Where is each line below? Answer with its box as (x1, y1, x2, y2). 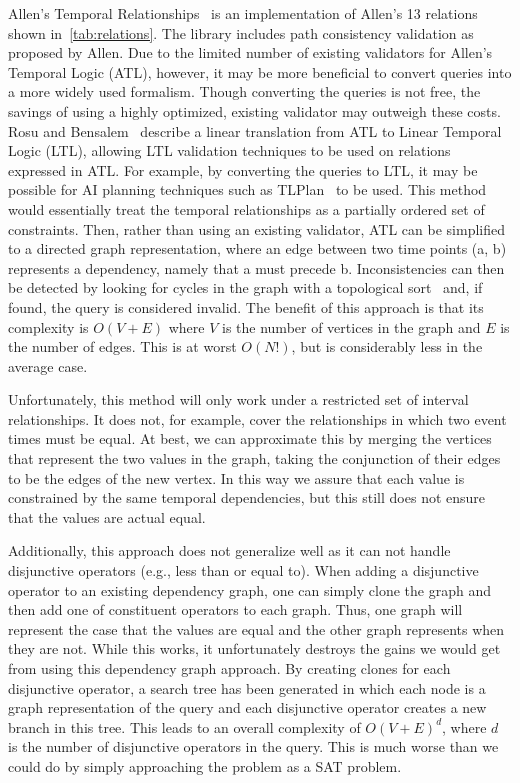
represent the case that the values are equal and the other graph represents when (8, 618, 505, 639)
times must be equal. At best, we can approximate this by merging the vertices (8, 428, 492, 449)
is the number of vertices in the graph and (222, 316, 481, 337)
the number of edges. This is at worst (8, 336, 237, 357)
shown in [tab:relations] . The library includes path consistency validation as (8, 22, 474, 43)
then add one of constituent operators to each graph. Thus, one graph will (8, 599, 463, 620)
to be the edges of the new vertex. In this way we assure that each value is (8, 467, 465, 488)
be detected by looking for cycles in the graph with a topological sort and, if (8, 277, 483, 298)
